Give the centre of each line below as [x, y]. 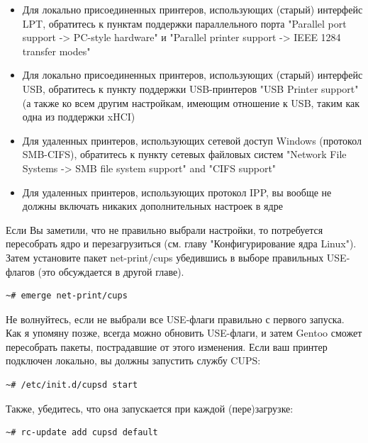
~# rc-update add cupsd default [82, 433]
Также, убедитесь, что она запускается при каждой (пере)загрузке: [150, 408]
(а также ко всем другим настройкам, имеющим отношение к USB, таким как [191, 102]
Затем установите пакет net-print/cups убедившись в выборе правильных [165, 257]
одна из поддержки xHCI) [79, 117]
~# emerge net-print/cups [67, 296]
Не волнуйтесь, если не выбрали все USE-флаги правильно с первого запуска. [175, 319]
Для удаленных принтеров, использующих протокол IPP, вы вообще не [177, 192]
